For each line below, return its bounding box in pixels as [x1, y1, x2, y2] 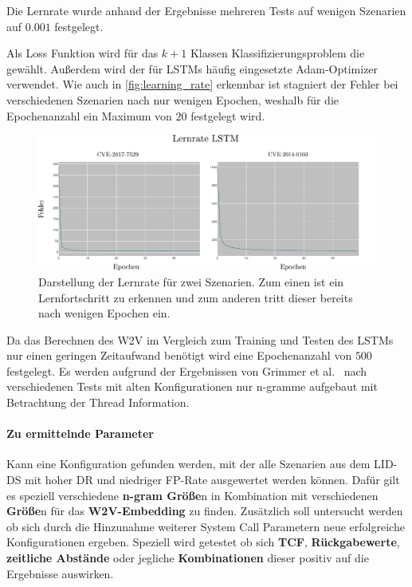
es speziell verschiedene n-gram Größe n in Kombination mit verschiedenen [6, 487, 379, 503]
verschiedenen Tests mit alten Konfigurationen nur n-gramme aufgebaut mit [6, 378, 378, 395]
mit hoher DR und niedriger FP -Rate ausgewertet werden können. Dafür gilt [25, 471, 400, 488]
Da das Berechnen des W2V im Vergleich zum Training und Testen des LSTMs [6, 331, 394, 348]
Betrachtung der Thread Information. [6, 394, 190, 411]
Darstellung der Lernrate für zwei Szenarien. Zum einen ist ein [38, 273, 344, 290]
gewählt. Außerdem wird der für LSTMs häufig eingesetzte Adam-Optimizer [6, 60, 379, 77]
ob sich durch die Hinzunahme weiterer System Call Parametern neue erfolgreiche [6, 518, 405, 534]
